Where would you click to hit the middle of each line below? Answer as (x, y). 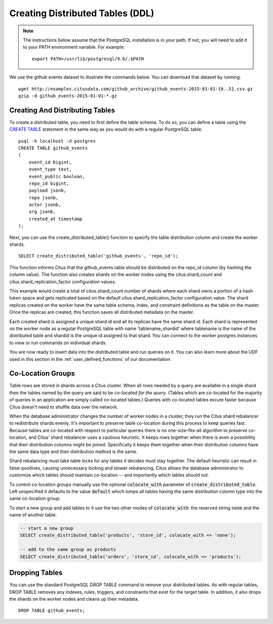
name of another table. (33, 515)
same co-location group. (35, 498)
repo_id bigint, (49, 183)
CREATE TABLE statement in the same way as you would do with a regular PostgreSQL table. (106, 130)
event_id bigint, (50, 162)
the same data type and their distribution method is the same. (73, 451)
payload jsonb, (48, 191)
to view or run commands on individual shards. (58, 343)
